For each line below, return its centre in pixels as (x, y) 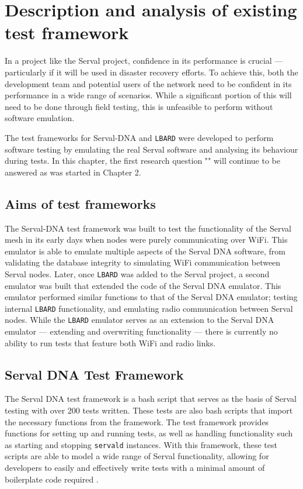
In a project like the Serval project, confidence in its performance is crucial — (144, 61)
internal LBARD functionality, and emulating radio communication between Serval (149, 308)
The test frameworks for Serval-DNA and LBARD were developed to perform (139, 137)
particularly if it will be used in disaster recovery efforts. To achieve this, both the (151, 72)
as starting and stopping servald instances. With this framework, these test (141, 444)
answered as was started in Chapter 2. (73, 172)
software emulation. (40, 118)
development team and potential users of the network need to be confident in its (148, 83)
